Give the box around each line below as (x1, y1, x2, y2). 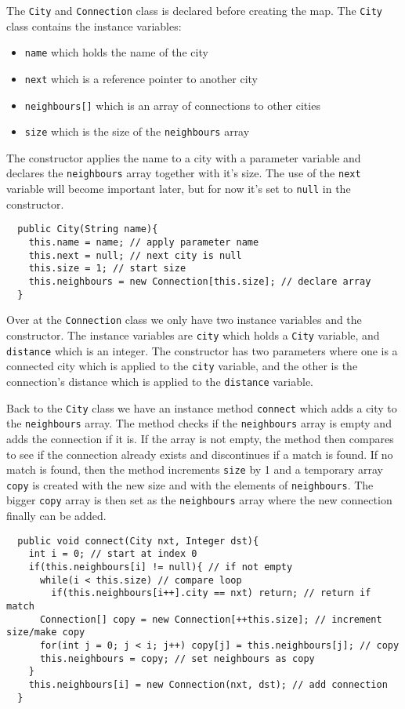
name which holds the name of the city (24, 44, 208, 60)
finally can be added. (6, 507, 107, 524)
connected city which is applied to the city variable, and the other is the (6, 358, 358, 374)
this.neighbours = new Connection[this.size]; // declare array (28, 276, 371, 287)
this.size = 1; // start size (28, 263, 186, 275)
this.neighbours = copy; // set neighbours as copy (39, 653, 315, 664)
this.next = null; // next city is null (28, 249, 242, 261)
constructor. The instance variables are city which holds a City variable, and (6, 326, 380, 343)
